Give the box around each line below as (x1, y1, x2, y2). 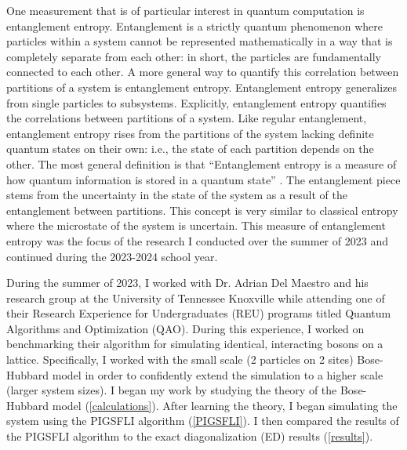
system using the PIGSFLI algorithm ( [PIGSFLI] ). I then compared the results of (6, 412, 399, 429)
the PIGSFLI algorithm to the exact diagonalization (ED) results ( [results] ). (6, 428, 373, 445)
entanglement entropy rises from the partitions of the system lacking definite (6, 125, 374, 141)
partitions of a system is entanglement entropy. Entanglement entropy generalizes (6, 78, 398, 95)
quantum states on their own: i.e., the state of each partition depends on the (6, 140, 374, 157)
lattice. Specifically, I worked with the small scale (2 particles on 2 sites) (6, 351, 354, 368)
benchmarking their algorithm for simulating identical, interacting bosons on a (6, 336, 383, 352)
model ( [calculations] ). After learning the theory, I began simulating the (52, 397, 398, 413)
